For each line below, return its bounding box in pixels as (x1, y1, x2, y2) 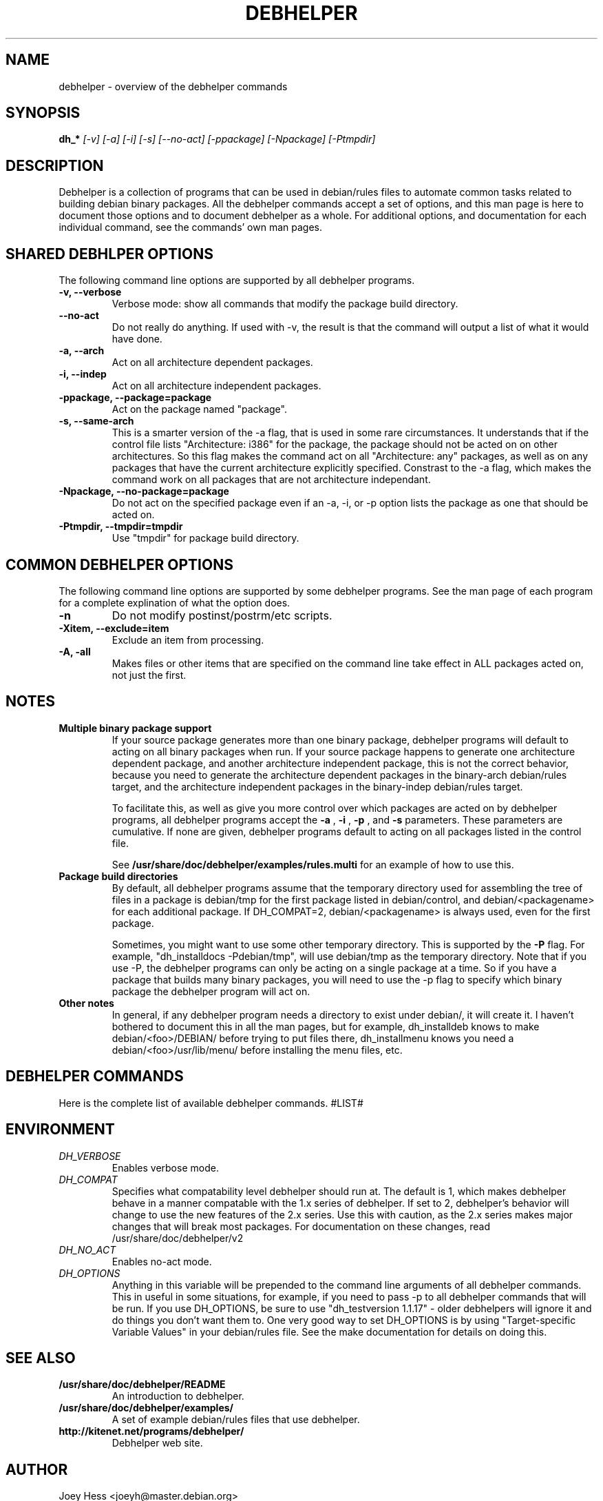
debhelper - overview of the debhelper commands (59, 80, 288, 92)
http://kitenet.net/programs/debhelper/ (59, 1425, 244, 1438)
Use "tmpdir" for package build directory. (112, 532, 299, 544)
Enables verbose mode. (112, 1161, 219, 1174)
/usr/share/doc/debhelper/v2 (112, 1232, 244, 1244)
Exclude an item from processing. (112, 633, 264, 646)
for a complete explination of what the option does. (59, 596, 290, 609)
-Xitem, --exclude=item (59, 622, 169, 634)
